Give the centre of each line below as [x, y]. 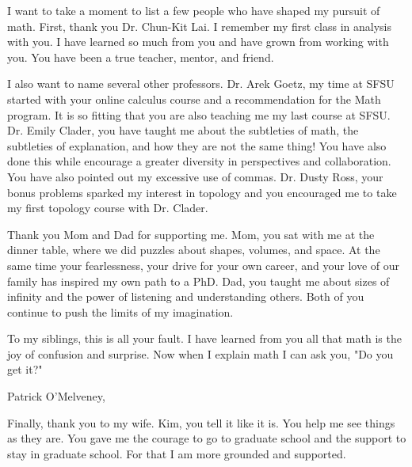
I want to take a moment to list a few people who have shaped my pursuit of [194, 10]
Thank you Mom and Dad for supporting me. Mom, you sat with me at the [191, 234]
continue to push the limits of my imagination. [120, 311]
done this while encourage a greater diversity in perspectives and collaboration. [199, 161]
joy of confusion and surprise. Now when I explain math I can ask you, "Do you [200, 353]
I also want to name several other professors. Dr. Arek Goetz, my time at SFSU [201, 84]
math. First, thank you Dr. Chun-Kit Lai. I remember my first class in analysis [200, 26]
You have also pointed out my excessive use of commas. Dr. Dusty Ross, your [195, 176]
